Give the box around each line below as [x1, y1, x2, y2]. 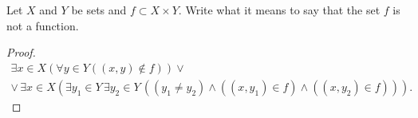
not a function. [6, 17, 79, 33]
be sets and [71, 2, 127, 18]
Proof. [6, 44, 36, 61]
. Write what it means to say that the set [178, 2, 381, 18]
